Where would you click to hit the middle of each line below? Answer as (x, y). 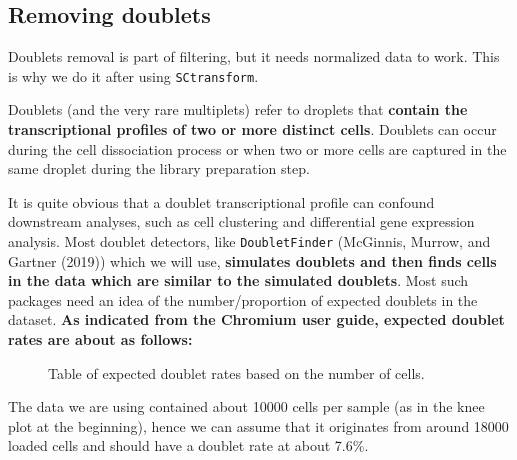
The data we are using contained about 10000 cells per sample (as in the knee (246, 406)
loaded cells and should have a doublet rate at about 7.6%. (188, 445)
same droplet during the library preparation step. (159, 168)
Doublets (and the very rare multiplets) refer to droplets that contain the (238, 109)
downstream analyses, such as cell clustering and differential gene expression (241, 221)
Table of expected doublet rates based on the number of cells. (236, 372)
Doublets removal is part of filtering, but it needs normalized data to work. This (254, 56)
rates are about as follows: (100, 339)
